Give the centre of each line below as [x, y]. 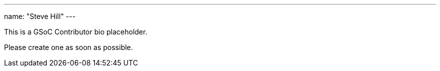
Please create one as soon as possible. [69, 47]
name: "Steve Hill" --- [40, 16]
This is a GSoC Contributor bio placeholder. [76, 32]
